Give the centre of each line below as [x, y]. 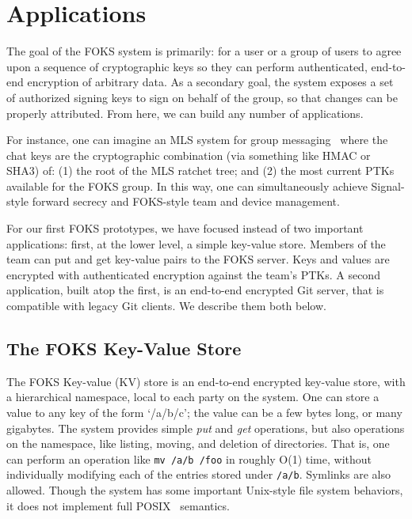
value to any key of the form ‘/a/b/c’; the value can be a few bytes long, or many [204, 413]
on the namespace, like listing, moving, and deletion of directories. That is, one [198, 443]
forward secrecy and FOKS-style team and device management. [186, 201]
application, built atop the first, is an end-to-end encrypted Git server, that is [195, 290]
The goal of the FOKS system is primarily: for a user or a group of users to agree [204, 51]
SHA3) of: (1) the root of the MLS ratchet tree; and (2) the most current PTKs [200, 170]
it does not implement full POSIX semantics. [118, 505]
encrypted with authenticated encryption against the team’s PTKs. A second [193, 274]
